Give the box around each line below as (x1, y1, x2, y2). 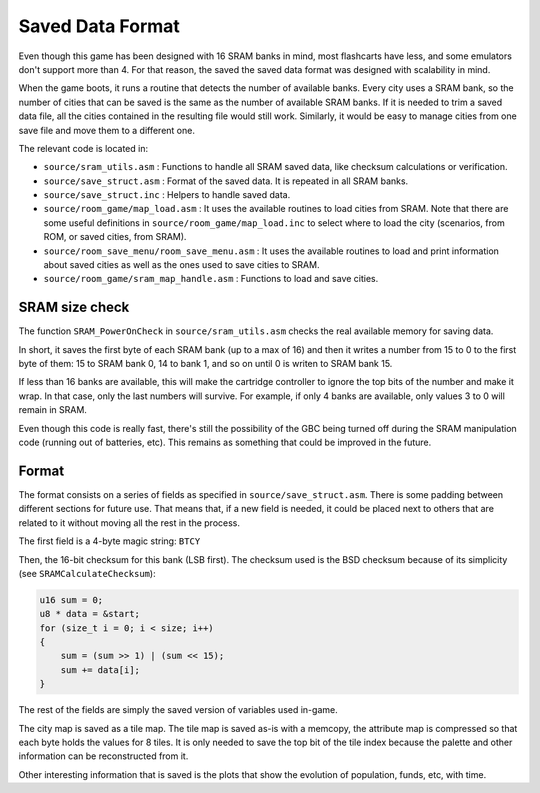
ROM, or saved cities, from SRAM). (43, 231, 187, 243)
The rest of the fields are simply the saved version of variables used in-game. (18, 704, 339, 716)
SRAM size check (18, 299, 130, 316)
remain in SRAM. (18, 404, 87, 416)
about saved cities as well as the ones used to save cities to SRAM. (43, 259, 320, 271)
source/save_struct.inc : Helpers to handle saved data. (43, 189, 291, 201)
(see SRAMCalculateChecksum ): (18, 567, 156, 579)
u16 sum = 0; (39, 594, 104, 605)
